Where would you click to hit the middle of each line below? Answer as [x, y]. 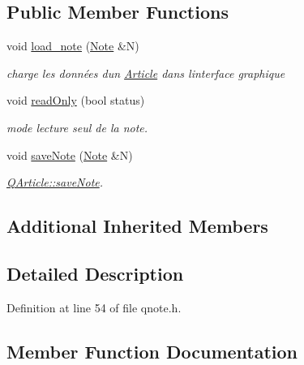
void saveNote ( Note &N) [70, 155]
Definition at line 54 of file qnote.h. [94, 307]
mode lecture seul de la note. [77, 127]
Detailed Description [95, 273]
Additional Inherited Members [137, 226]
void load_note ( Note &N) [73, 46]
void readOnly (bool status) [76, 100]
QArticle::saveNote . [55, 182]
